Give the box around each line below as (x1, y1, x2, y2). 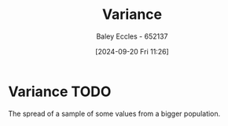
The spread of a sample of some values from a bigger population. (8, 109, 221, 118)
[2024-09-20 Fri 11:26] (95, 46, 169, 56)
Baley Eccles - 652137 (96, 31, 168, 41)
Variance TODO (8, 83, 112, 100)
